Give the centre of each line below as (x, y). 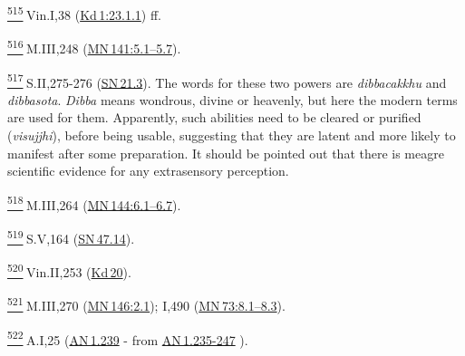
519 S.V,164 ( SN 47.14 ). (71, 236)
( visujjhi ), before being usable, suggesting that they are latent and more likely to (232, 135)
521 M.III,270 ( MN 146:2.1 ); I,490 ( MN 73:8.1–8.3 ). (146, 304)
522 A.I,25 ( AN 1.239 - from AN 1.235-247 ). (128, 338)
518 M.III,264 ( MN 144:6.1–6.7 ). (94, 203)
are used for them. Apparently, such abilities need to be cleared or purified (214, 117)
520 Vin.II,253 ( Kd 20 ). (69, 270)
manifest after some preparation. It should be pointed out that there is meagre (226, 153)
